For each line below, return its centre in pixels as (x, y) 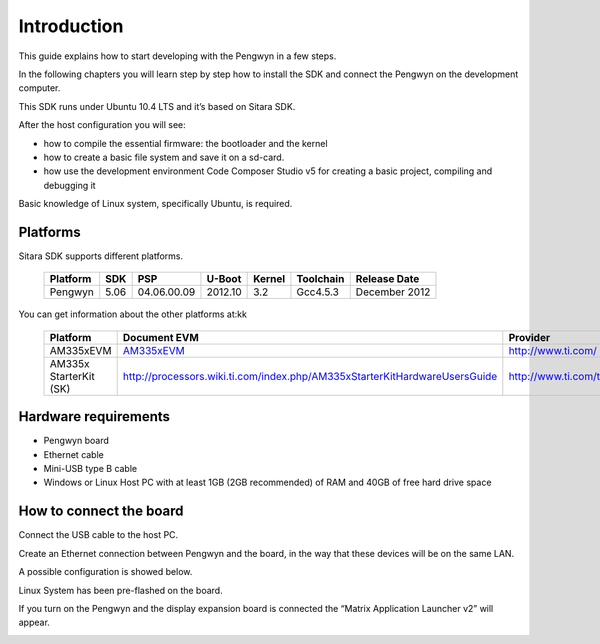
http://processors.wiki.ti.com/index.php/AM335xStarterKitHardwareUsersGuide (310, 376)
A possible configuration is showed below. (105, 572)
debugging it (69, 185)
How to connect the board (101, 511)
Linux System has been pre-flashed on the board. (121, 590)
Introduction (71, 26)
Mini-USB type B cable (90, 469)
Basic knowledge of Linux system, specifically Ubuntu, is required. (155, 204)
